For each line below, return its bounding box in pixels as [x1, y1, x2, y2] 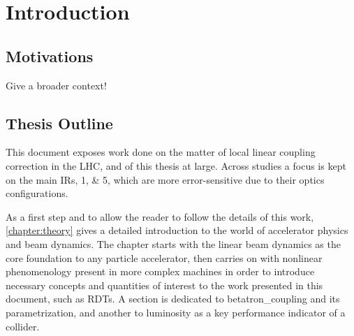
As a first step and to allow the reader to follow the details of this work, [6, 209, 314, 224]
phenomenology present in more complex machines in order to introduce [6, 264, 315, 279]
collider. [6, 319, 40, 333]
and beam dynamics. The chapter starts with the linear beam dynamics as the [6, 236, 341, 251]
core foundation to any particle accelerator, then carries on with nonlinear [6, 250, 323, 265]
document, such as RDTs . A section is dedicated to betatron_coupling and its [6, 291, 340, 306]
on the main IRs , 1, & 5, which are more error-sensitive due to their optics [6, 172, 325, 187]
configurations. [6, 186, 68, 200]
